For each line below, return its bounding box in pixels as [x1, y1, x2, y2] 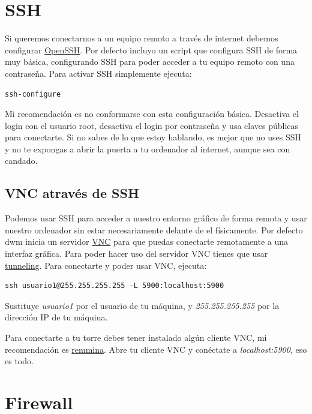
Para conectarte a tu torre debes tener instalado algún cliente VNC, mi [5, 331, 267, 344]
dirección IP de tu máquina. [5, 311, 108, 323]
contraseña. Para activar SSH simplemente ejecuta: [5, 67, 192, 79]
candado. [5, 154, 38, 167]
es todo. [5, 355, 34, 367]
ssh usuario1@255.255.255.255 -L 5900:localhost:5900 [5, 281, 224, 290]
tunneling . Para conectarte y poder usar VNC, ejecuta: [5, 259, 207, 271]
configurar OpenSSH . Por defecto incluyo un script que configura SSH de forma [5, 43, 298, 56]
